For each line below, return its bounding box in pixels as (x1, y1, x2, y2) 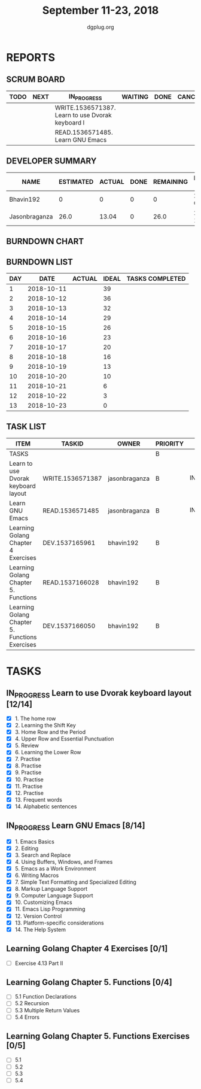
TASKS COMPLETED (126, 274, 186, 283)
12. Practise (14, 789, 44, 796)
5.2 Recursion (14, 1000, 50, 1007)
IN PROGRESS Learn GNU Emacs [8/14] (6, 821, 145, 832)
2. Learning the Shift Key (14, 722, 76, 729)
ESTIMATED (59, 177, 94, 186)
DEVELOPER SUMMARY (6, 156, 97, 166)
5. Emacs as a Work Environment (14, 865, 96, 872)
